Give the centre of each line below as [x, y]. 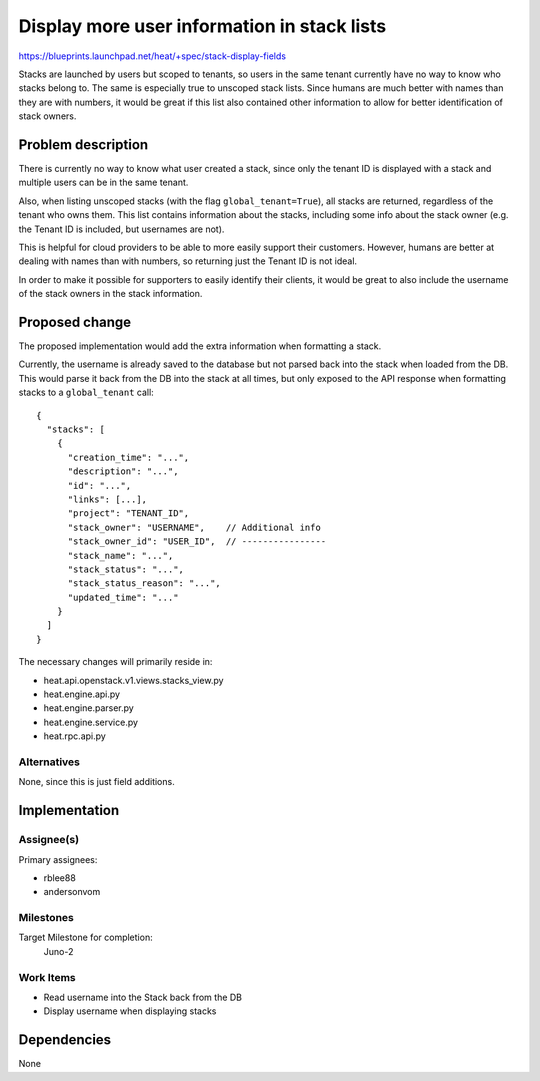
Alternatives [49, 762]
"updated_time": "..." [123, 597]
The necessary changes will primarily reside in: [115, 662]
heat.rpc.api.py [75, 736]
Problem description [83, 144]
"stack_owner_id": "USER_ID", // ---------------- [197, 541]
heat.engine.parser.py [88, 708]
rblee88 [60, 877]
